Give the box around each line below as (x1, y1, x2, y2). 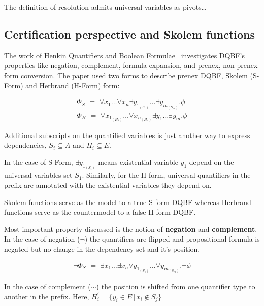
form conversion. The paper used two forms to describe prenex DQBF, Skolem (4, 70, 248, 80)
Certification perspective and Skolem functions (4, 26, 255, 42)
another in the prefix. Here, (4, 291, 89, 301)
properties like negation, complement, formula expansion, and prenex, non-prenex (4, 60, 258, 71)
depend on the (189, 156, 234, 167)
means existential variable (98, 156, 178, 167)
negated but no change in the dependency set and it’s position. (4, 244, 200, 254)
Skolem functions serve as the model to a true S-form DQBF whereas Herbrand (4, 196, 251, 207)
